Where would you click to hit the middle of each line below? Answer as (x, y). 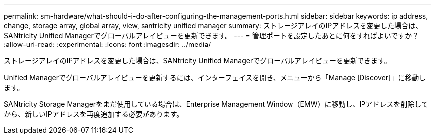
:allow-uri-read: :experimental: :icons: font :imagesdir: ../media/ (108, 44)
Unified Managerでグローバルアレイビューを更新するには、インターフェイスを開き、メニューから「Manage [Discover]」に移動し (215, 77)
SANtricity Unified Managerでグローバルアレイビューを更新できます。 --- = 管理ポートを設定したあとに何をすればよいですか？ (212, 35)
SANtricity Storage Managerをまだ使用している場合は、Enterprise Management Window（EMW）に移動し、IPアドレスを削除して (216, 104)
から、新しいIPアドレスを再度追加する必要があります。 (94, 114)
